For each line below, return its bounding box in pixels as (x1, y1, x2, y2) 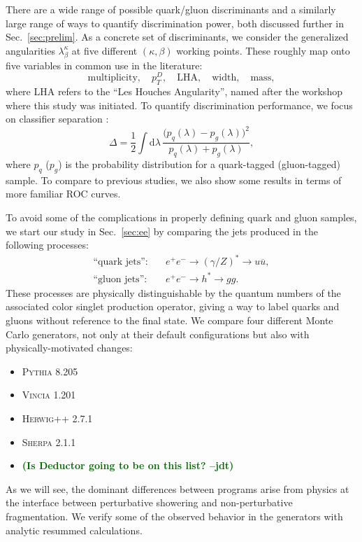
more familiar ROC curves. (6, 186, 121, 201)
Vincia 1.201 (22, 387, 76, 402)
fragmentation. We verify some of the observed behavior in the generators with (6, 508, 343, 523)
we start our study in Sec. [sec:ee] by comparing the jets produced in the (6, 223, 318, 238)
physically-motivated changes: (6, 340, 133, 355)
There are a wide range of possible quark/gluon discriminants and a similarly (6, 2, 336, 16)
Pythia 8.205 (22, 363, 78, 378)
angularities (6, 43, 55, 57)
